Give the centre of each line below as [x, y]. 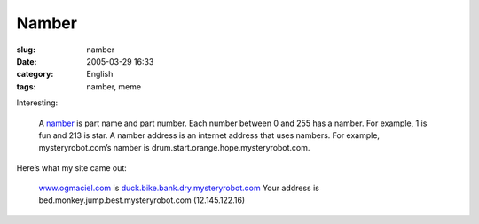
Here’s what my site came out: [72, 167]
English [100, 74]
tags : [26, 86]
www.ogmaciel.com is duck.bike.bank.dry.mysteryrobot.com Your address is [179, 188]
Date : [27, 61]
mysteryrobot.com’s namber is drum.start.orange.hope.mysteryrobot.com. [174, 148]
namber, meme [114, 86]
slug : [26, 50]
